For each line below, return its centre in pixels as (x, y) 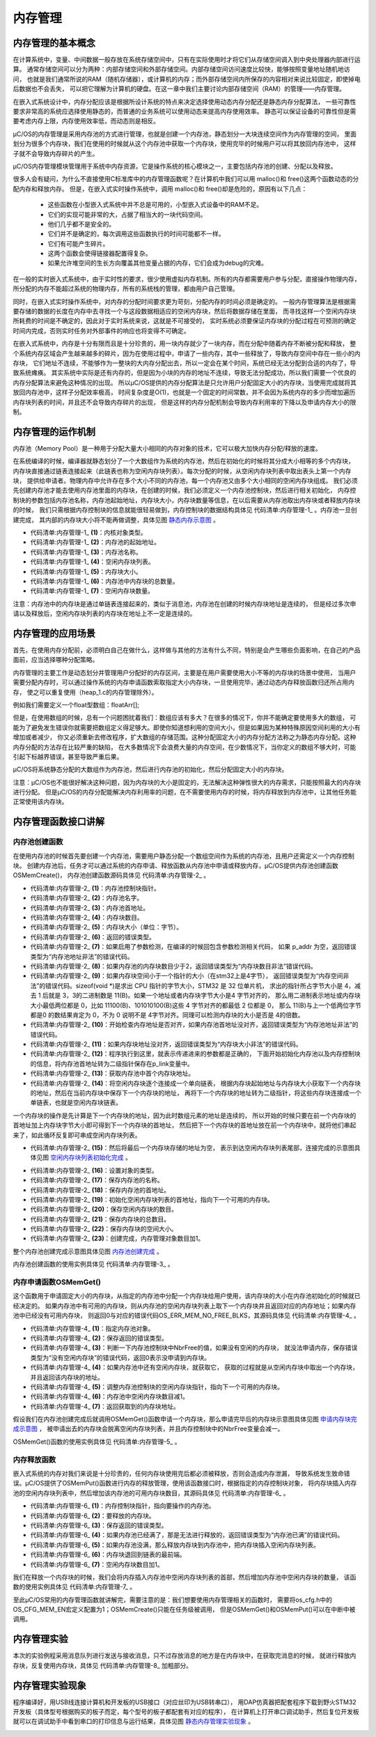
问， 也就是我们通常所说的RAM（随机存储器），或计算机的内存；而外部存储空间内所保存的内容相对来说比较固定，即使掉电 (187, 79)
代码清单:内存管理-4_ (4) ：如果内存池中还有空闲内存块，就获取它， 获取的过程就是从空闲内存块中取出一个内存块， (194, 1367)
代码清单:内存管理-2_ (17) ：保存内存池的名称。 (97, 1180)
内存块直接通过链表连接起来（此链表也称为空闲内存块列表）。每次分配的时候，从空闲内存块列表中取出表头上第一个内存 (182, 471)
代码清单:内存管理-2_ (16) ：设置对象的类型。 (94, 1170)
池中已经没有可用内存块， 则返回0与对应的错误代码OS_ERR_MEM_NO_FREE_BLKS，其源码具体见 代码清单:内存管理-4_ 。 (186, 1315)
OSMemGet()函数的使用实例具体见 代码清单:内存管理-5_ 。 (97, 1442)
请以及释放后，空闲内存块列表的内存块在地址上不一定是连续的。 (104, 614)
